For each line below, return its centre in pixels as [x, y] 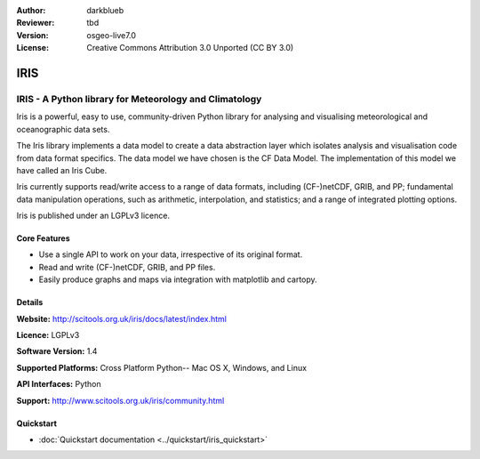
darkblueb [105, 10]
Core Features [43, 238]
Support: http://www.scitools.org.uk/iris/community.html [120, 400]
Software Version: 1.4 [57, 351]
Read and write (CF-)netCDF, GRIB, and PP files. [127, 267]
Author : [31, 10]
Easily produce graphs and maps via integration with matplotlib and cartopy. [178, 279]
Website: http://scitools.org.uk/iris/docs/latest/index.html [121, 318]
